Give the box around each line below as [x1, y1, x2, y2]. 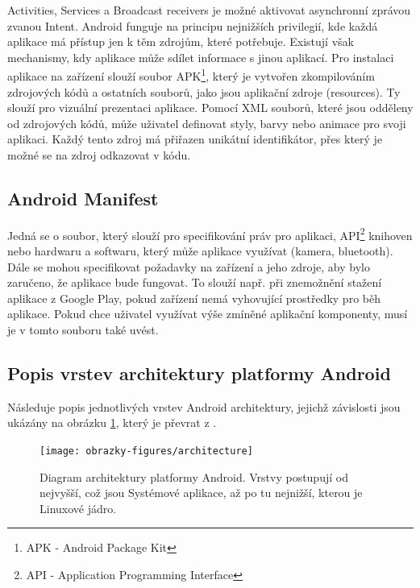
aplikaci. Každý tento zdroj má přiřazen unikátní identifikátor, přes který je [7, 130, 383, 147]
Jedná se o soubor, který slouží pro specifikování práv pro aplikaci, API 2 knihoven [7, 224, 413, 243]
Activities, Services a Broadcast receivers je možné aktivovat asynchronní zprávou [7, 2, 411, 18]
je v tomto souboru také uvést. [7, 321, 159, 338]
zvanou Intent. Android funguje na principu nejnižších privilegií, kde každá [7, 17, 378, 34]
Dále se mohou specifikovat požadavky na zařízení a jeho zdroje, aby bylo [7, 258, 370, 275]
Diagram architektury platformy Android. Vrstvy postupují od [40, 468, 348, 485]
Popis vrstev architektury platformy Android [7, 361, 391, 385]
